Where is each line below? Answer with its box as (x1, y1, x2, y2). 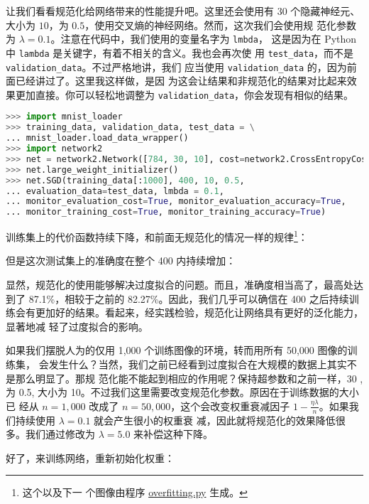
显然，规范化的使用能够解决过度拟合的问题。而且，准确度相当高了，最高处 (6, 277, 353, 291)
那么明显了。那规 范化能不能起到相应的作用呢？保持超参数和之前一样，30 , (15, 370, 363, 385)
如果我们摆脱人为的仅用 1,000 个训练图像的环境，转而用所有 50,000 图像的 (6, 343, 348, 358)
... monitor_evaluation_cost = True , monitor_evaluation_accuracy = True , (6, 196, 346, 207)
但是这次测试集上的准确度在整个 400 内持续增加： (6, 253, 236, 268)
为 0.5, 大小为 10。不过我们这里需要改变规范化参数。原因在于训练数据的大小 (6, 385, 359, 400)
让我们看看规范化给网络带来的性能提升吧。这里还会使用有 (6, 4, 274, 18)
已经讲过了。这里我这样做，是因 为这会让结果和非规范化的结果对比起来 (15, 73, 347, 88)
